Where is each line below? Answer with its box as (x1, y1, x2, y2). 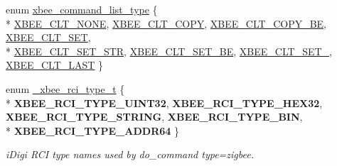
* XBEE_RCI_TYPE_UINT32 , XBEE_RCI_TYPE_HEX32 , (6, 95, 323, 110)
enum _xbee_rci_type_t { (6, 81, 125, 96)
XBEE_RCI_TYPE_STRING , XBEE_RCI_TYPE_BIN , (6, 109, 303, 124)
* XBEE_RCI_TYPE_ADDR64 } (6, 123, 179, 138)
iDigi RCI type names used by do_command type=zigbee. (6, 147, 254, 162)
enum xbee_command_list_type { (6, 2, 158, 16)
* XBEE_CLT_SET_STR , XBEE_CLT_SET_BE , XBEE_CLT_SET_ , (6, 43, 332, 58)
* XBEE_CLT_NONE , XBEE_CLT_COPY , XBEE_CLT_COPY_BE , (6, 16, 327, 31)
